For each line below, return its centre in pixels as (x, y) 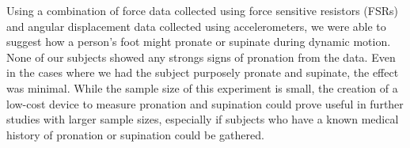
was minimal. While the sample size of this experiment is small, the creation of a (202, 87)
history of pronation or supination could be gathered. (135, 134)
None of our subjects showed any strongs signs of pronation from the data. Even (201, 57)
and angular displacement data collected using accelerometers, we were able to (196, 26)
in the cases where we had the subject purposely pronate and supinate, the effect (203, 72)
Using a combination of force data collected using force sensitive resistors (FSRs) (203, 10)
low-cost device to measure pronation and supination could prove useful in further (205, 103)
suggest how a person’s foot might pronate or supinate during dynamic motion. (199, 42)
